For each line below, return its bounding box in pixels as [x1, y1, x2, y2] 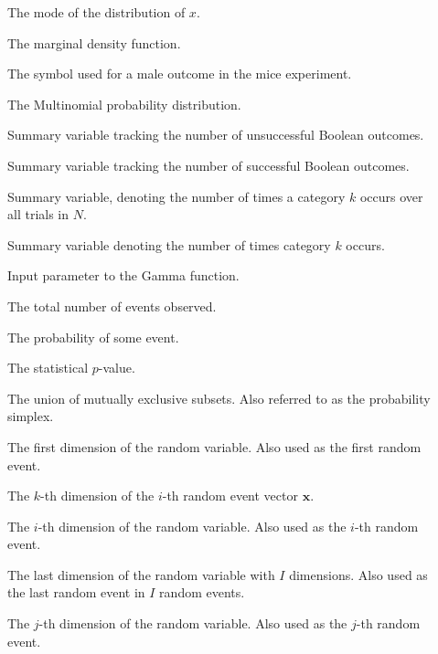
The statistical [7, 358, 89, 377]
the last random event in [7, 583, 145, 602]
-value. [98, 358, 135, 377]
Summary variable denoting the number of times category [7, 235, 331, 254]
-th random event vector [162, 486, 298, 505]
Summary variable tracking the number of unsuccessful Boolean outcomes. [7, 125, 424, 144]
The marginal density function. [7, 33, 181, 52]
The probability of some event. [7, 327, 179, 346]
